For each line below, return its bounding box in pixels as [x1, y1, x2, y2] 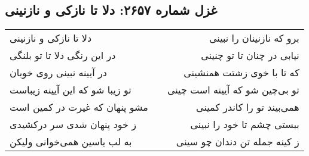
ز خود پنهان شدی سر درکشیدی [10, 117, 136, 132]
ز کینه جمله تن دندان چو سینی [176, 135, 299, 149]
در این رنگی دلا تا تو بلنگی [10, 48, 116, 63]
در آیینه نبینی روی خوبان [10, 65, 107, 80]
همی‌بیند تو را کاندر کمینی [196, 100, 299, 114]
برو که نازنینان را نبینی [209, 31, 299, 45]
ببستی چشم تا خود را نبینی [190, 117, 299, 132]
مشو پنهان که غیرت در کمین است [10, 100, 148, 114]
